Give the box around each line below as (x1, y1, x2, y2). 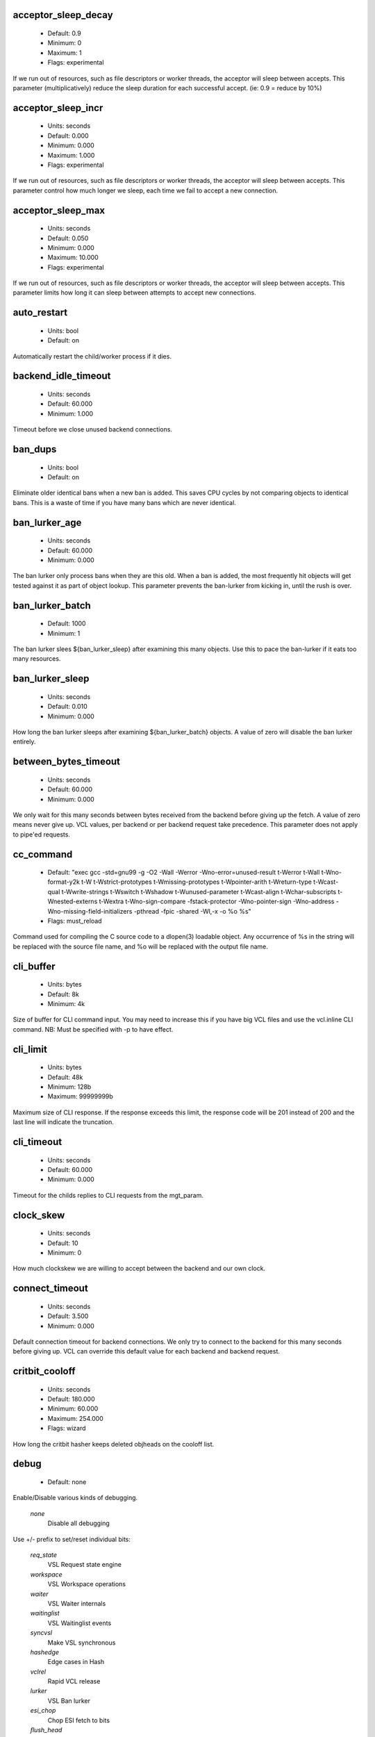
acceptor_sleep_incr (12, 101, 103, 114)
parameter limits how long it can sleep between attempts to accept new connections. (12, 288, 256, 297)
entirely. (12, 737, 36, 746)
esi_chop (30, 1706, 56, 1715)
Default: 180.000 (47, 1395, 95, 1403)
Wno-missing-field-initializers (47, 907, 133, 915)
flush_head (30, 1726, 62, 1734)
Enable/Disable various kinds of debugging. (12, 1494, 138, 1502)
